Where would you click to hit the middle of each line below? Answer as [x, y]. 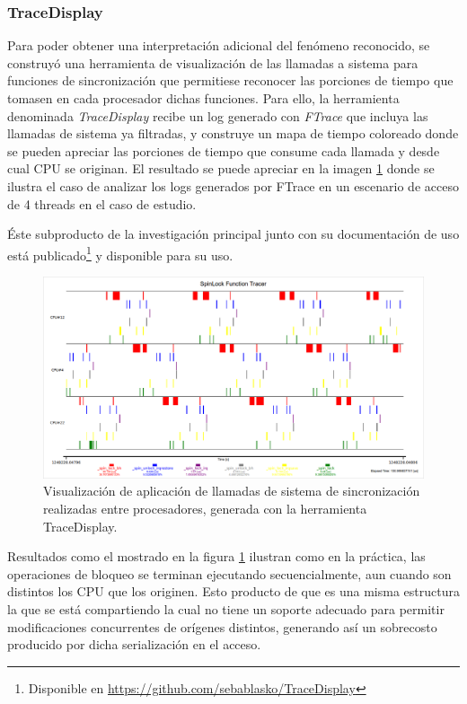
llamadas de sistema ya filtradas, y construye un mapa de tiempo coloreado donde [233, 133]
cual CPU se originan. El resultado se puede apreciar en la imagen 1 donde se [221, 168]
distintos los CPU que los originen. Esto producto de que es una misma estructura [233, 591]
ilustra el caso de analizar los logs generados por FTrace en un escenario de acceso [233, 185]
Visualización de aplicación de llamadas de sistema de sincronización [232, 491]
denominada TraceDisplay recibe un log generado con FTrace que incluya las [218, 115]
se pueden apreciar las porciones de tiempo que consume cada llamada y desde [224, 150]
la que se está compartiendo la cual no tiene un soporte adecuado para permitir [226, 608]
